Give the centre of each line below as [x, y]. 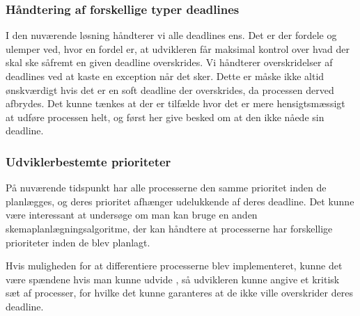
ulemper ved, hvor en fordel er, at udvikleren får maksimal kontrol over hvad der [178, 48]
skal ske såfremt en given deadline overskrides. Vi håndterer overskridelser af [169, 62]
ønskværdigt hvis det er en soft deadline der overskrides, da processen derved [170, 89]
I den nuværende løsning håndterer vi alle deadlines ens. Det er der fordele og [171, 35]
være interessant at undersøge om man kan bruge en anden [132, 215]
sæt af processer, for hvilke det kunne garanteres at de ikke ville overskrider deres [179, 293]
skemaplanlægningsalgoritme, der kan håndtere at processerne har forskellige [169, 228]
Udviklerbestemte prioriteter [88, 161]
